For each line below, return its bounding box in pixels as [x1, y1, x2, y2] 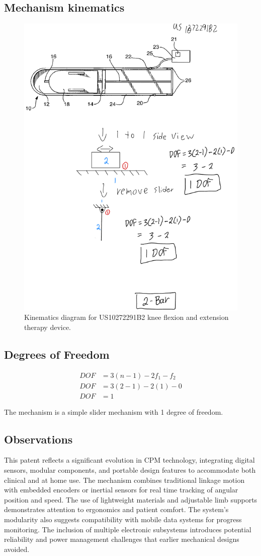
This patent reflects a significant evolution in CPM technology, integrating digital [4, 455, 255, 465]
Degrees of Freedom [4, 346, 110, 362]
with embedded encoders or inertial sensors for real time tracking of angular [4, 484, 238, 495]
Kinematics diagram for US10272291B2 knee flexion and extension [24, 312, 229, 322]
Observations [4, 431, 73, 447]
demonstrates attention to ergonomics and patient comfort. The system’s [4, 504, 229, 515]
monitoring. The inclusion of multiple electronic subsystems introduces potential [4, 524, 251, 534]
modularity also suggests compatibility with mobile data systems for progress [4, 514, 242, 524]
